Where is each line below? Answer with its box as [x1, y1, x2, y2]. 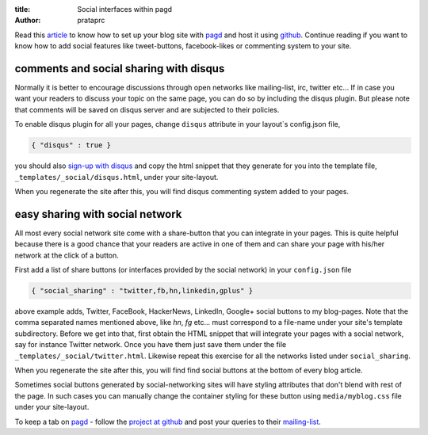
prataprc [77, 16, 105, 25]
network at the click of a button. [14, 250, 119, 260]
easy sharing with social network [14, 207, 182, 221]
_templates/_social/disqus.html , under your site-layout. [14, 172, 219, 181]
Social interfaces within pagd [77, 5, 173, 13]
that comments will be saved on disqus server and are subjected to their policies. [14, 105, 280, 114]
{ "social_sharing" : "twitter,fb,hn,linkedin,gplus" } [31, 286, 254, 296]
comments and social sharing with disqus [14, 62, 225, 75]
